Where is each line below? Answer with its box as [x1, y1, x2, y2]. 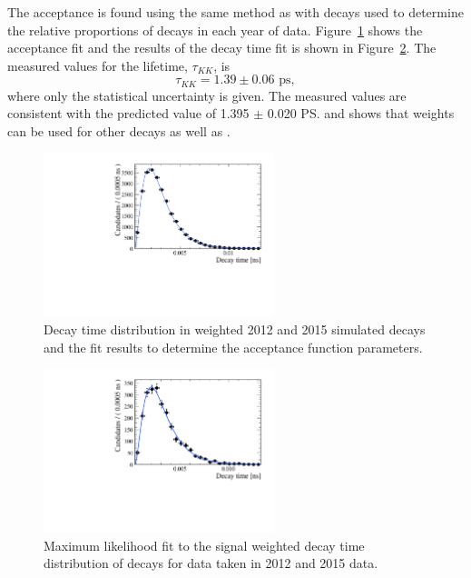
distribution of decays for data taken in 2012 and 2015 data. [44, 553, 378, 573]
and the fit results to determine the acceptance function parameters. [44, 337, 423, 356]
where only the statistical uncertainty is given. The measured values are [7, 85, 407, 105]
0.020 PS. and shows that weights [267, 104, 455, 123]
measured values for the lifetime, [7, 55, 188, 75]
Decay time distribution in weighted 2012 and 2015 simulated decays [44, 319, 426, 338]
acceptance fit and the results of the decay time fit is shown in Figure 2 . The [7, 38, 437, 57]
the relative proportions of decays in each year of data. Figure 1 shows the [7, 20, 423, 39]
